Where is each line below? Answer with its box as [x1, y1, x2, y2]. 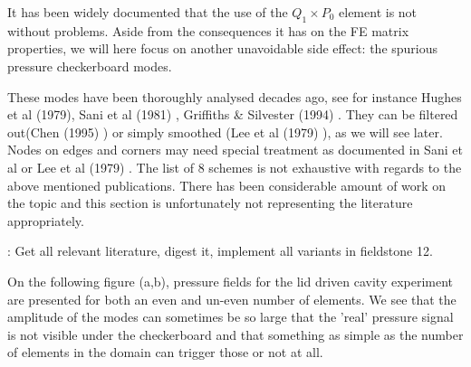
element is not [339, 3, 418, 21]
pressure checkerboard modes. [7, 56, 172, 75]
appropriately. [7, 211, 84, 230]
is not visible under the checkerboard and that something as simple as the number [7, 325, 464, 343]
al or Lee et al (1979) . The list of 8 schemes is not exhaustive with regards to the [7, 157, 462, 176]
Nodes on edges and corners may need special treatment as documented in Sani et [7, 140, 463, 159]
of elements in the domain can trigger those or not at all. [7, 343, 323, 362]
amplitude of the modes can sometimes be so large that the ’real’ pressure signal [7, 307, 454, 326]
